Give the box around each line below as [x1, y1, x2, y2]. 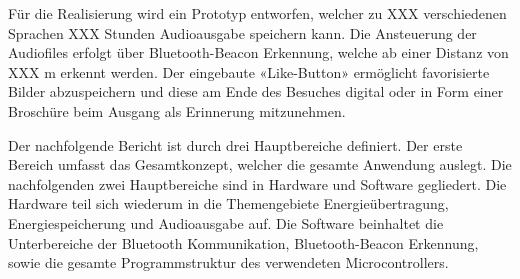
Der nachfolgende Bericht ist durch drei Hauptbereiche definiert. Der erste [8, 134, 463, 155]
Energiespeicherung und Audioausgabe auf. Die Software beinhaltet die [8, 212, 444, 233]
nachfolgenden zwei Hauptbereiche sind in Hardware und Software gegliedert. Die [8, 173, 507, 194]
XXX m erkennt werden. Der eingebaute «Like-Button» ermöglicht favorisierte [8, 61, 490, 82]
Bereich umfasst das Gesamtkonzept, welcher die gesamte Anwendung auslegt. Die [8, 154, 512, 175]
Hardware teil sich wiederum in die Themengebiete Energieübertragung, [8, 193, 449, 214]
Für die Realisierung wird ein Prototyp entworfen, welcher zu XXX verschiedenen [8, 3, 507, 23]
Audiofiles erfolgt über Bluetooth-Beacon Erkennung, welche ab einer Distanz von [8, 42, 509, 63]
